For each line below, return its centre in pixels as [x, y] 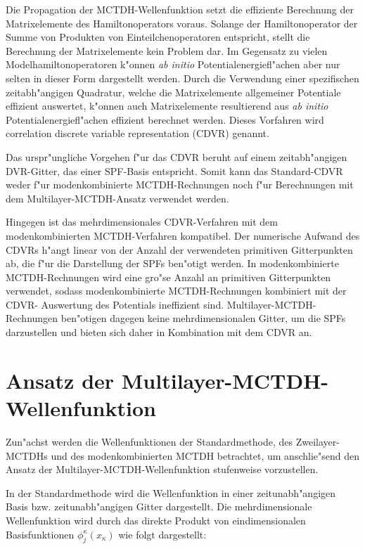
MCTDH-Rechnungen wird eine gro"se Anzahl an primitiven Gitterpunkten [168, 277]
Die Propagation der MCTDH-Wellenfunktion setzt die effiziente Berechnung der [180, 9]
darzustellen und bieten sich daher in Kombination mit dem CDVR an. [159, 332]
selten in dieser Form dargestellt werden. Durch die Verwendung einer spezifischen [182, 78]
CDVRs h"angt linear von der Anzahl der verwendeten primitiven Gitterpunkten [179, 249]
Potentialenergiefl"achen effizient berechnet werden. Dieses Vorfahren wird [165, 119]
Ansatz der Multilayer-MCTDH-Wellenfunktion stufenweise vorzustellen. [162, 469]
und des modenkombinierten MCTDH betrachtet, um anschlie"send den [205, 455]
